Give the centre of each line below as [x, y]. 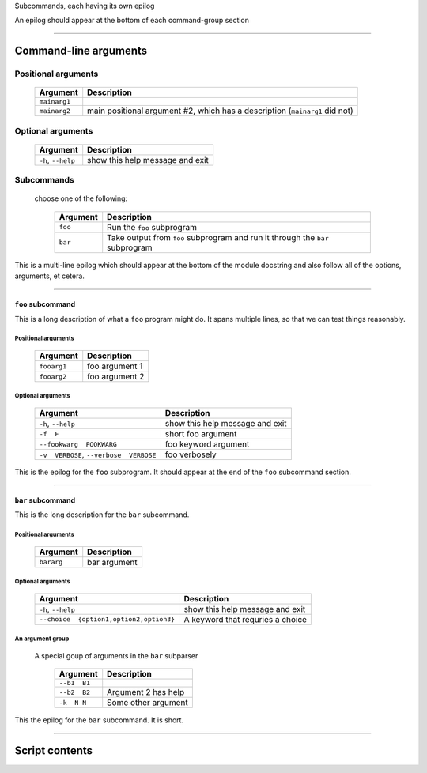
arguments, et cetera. [49, 276]
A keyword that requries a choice [246, 619]
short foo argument [201, 434]
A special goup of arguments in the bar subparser [116, 655]
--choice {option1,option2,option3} [107, 619]
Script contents [54, 750]
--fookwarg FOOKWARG [78, 444]
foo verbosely [191, 454]
